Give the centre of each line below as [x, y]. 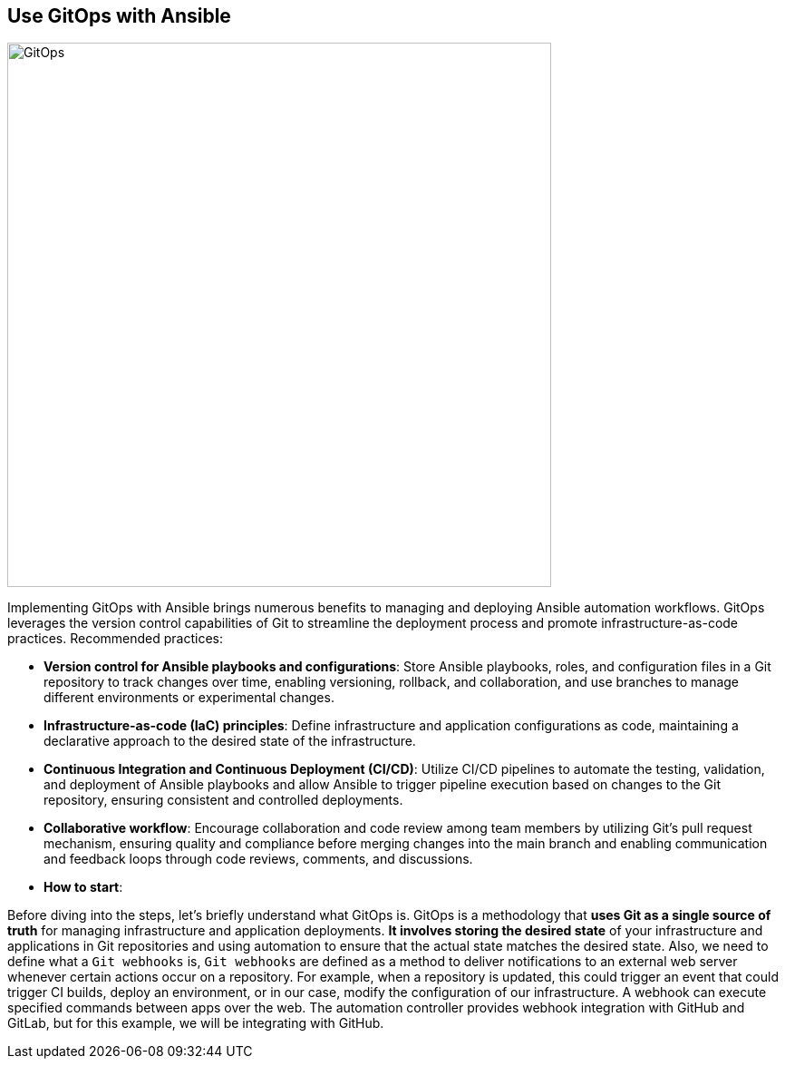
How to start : [83, 887]
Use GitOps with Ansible [119, 16]
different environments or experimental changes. [189, 698]
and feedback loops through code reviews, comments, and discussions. [258, 859]
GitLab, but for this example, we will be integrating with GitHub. [196, 1023]
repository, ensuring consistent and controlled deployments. [223, 800]
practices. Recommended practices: [116, 639]
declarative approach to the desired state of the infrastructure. [230, 741]
